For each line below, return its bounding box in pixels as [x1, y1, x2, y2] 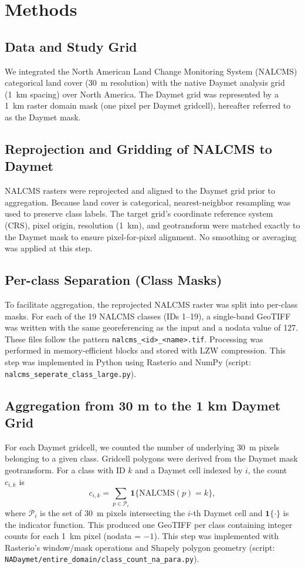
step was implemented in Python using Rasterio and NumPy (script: [5, 355, 251, 368]
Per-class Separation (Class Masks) [5, 271, 222, 289]
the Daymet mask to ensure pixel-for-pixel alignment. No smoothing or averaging [5, 230, 297, 243]
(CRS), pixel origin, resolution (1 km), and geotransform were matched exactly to [5, 218, 300, 231]
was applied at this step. [5, 242, 93, 254]
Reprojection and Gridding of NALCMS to [5, 139, 272, 157]
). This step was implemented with [154, 530, 279, 542]
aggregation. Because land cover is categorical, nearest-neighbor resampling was [5, 196, 291, 208]
